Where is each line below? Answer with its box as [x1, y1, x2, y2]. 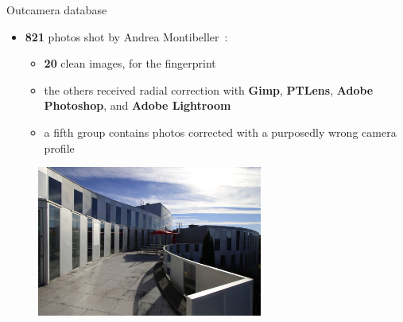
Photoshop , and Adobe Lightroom [44, 97, 231, 114]
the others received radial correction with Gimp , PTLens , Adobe [44, 81, 374, 98]
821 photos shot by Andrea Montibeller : [25, 28, 228, 45]
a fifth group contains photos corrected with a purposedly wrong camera [44, 123, 397, 140]
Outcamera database [6, 2, 107, 17]
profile [44, 139, 75, 156]
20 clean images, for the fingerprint [44, 55, 216, 72]
